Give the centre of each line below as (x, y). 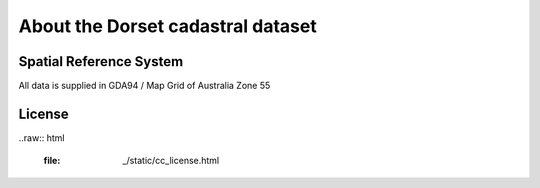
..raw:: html (41, 137)
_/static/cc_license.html (171, 161)
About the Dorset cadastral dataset (167, 26)
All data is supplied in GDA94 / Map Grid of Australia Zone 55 (144, 86)
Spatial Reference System (101, 61)
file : (52, 161)
